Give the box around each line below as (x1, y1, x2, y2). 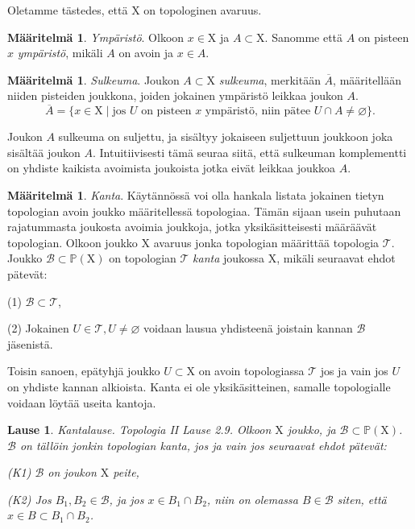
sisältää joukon (7, 143, 81, 160)
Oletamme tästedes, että (7, 2, 128, 18)
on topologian (109, 250, 176, 267)
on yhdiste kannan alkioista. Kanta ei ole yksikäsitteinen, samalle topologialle (7, 378, 391, 395)
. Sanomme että (264, 28, 343, 45)
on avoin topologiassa (198, 362, 305, 379)
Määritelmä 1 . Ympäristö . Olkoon (7, 28, 185, 45)
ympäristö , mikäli (17, 44, 103, 61)
